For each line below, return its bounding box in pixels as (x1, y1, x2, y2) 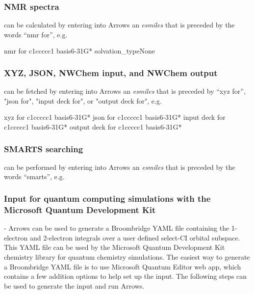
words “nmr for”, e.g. (4, 29, 68, 39)
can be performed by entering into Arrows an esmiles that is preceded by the (4, 161, 235, 172)
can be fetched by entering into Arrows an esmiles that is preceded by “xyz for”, (4, 86, 246, 96)
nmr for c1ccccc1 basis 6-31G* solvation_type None (4, 46, 155, 56)
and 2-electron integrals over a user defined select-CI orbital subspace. (29, 232, 240, 242)
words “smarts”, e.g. (4, 171, 65, 182)
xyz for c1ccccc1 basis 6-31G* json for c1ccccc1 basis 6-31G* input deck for (4, 112, 226, 122)
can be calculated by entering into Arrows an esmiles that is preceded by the (4, 20, 235, 30)
